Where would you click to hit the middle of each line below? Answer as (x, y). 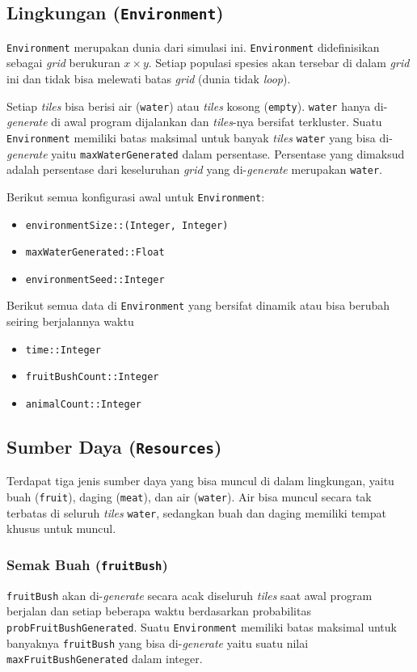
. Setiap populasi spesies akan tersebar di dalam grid (279, 63)
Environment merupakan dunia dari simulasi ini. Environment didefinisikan (193, 46)
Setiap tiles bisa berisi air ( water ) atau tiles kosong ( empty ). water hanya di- (197, 106)
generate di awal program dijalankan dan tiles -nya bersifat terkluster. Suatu (194, 122)
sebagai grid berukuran (63, 63)
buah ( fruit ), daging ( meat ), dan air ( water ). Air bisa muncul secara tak (189, 497)
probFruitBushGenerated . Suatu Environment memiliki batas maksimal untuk (202, 627)
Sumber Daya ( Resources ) (114, 447)
